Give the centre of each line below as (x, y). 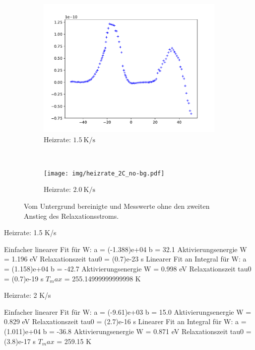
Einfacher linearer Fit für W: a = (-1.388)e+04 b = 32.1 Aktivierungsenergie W (126, 249)
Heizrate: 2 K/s (28, 295)
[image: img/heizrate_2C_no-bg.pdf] (104, 173)
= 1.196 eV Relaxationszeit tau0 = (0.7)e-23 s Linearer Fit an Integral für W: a (125, 259)
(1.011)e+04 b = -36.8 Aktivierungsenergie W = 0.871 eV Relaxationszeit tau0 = (128, 331)
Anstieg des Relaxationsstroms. (71, 216)
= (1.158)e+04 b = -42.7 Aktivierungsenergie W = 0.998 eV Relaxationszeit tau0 (128, 268)
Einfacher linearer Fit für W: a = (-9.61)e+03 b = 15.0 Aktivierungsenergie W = (128, 311)
